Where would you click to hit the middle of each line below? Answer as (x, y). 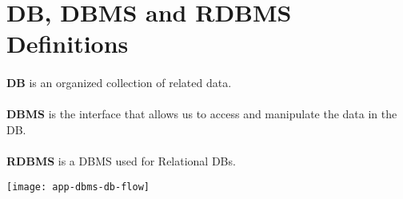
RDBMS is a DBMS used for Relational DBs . (121, 161)
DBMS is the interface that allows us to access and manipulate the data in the (202, 114)
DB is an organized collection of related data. (119, 83)
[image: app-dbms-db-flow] (78, 187)
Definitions (68, 44)
